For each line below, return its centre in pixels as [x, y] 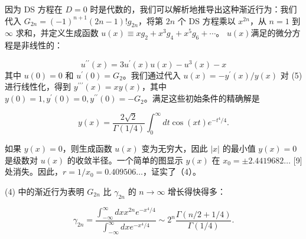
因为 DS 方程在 [34, 9]
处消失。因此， [34, 171]
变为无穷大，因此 [175, 148]
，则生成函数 [87, 148]
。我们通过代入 [152, 75]
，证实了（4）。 [172, 171]
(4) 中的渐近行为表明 [45, 191]
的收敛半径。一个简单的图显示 [125, 160]
